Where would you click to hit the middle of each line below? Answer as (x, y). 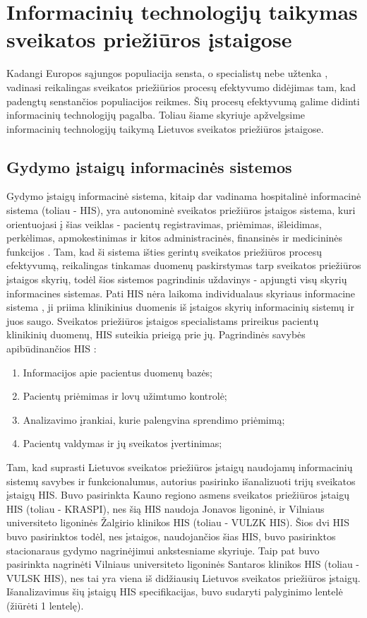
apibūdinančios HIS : (52, 349)
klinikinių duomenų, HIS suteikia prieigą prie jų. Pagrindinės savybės (156, 334)
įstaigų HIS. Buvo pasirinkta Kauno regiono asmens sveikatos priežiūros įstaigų (178, 495)
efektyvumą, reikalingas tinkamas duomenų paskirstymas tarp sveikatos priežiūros (184, 265)
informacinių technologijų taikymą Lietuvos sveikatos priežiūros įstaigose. (165, 128)
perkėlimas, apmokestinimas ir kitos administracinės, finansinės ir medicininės (175, 238)
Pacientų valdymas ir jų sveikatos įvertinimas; (122, 443)
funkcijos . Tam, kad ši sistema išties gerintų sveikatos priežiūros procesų (164, 251)
